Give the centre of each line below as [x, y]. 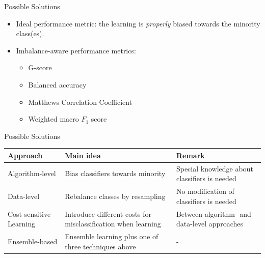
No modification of [205, 191]
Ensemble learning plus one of [112, 236]
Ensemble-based [33, 241]
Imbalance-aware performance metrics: [76, 50]
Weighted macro [54, 119]
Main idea [83, 155]
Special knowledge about [215, 168]
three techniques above [100, 246]
